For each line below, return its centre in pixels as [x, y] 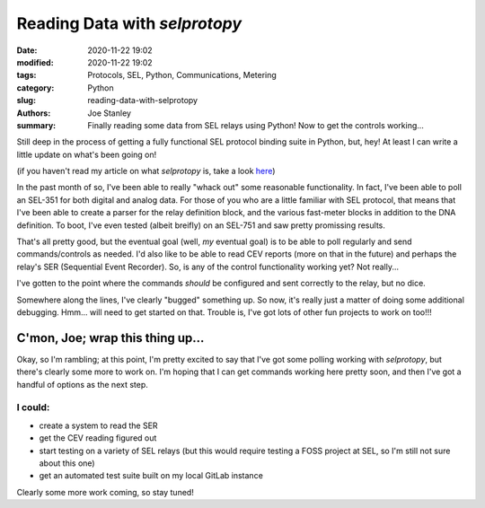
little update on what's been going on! [87, 154]
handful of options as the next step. [82, 384]
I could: [33, 407]
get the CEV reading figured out [98, 438]
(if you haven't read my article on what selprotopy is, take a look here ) [146, 171]
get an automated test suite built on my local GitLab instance [151, 476]
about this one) [67, 463]
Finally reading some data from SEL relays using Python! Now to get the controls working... [256, 125]
